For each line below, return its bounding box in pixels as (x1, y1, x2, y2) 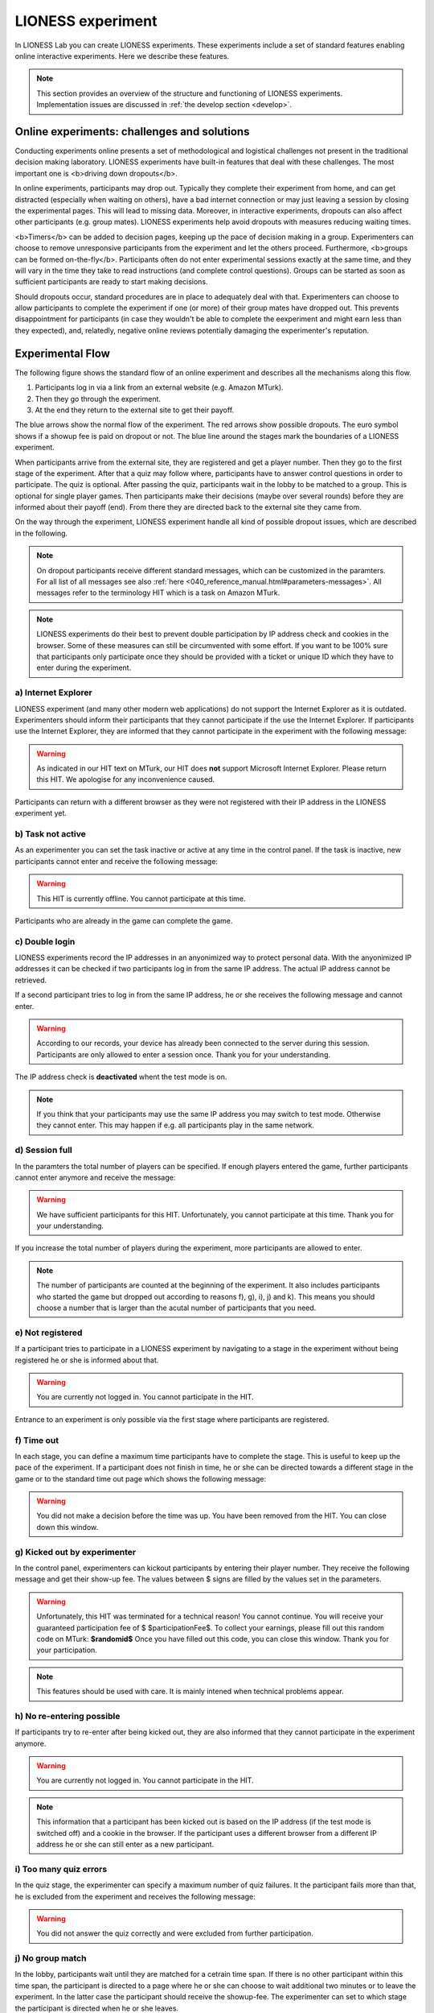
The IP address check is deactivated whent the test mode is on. (14, 1072, 227, 1082)
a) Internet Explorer (14, 687, 92, 698)
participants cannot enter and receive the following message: (14, 856, 219, 866)
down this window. (36, 1522, 99, 1531)
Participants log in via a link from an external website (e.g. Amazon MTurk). (35, 382, 285, 392)
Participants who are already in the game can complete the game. (14, 916, 233, 925)
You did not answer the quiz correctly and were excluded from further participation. (36, 1928, 313, 1938)
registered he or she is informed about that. (14, 1355, 159, 1365)
